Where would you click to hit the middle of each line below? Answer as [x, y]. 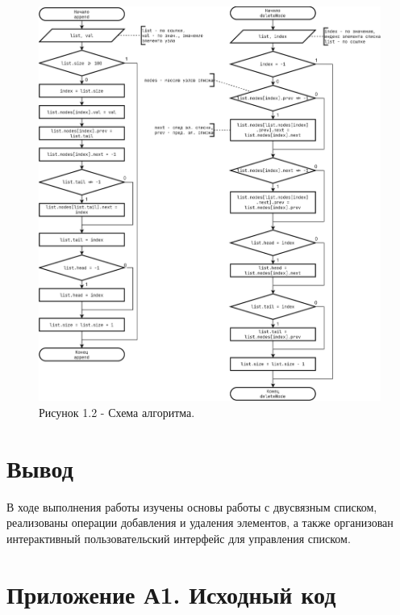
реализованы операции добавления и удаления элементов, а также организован [200, 522]
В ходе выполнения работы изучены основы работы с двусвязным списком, [192, 506]
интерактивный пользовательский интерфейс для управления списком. [179, 538]
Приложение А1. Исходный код [171, 594]
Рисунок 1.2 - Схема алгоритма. [117, 412]
